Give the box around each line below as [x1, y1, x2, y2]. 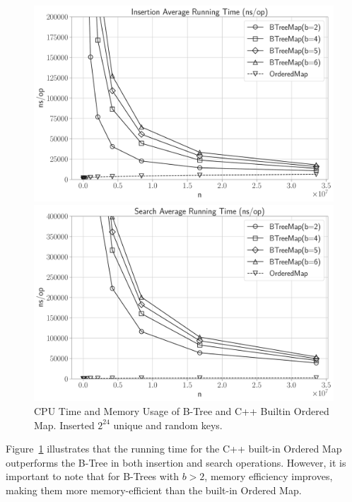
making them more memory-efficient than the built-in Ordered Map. [6, 483, 302, 497]
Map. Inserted [34, 417, 95, 432]
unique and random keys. [113, 417, 223, 432]
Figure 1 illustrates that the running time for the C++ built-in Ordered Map [6, 441, 342, 456]
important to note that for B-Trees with [6, 469, 179, 484]
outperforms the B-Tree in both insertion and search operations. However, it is [6, 455, 346, 469]
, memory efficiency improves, [204, 469, 333, 484]
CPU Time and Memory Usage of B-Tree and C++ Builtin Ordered [34, 404, 329, 419]
